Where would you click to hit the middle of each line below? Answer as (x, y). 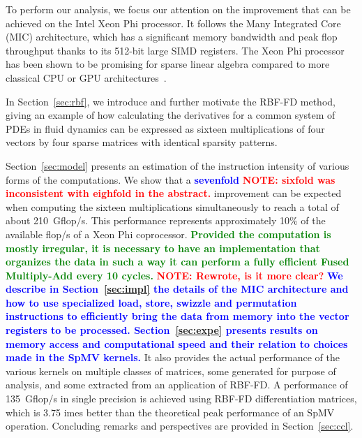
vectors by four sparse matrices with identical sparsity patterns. (142, 142)
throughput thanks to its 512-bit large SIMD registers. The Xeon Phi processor (175, 50)
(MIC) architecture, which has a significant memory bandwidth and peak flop (172, 37)
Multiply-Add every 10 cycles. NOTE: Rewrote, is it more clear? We (174, 275)
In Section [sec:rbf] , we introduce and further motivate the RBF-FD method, (171, 101)
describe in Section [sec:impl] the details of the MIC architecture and (177, 289)
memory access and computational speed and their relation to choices (177, 343)
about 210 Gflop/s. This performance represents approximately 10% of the (166, 220)
